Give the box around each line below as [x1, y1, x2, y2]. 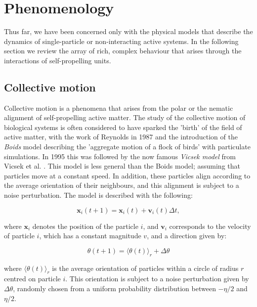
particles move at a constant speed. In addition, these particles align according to [4, 170, 251, 180]
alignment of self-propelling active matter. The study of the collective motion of [4, 112, 246, 123]
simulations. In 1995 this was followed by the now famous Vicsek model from [4, 151, 236, 161]
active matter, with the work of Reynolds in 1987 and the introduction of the [4, 132, 238, 142]
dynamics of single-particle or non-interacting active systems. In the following [4, 36, 239, 46]
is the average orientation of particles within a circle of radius [52, 263, 239, 273]
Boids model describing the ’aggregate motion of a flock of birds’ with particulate [4, 141, 251, 152]
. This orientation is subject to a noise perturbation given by [65, 273, 249, 284]
